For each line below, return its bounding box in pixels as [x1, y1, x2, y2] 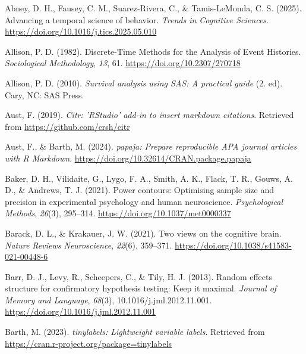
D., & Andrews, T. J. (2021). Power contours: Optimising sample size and [5, 184, 274, 196]
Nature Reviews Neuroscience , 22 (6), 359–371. [5, 238, 172, 251]
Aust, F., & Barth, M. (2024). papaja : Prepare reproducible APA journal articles [5, 140, 297, 153]
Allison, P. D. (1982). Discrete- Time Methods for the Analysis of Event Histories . [5, 45, 301, 57]
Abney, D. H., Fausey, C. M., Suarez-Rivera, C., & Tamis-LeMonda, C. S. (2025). [5, 2, 302, 14]
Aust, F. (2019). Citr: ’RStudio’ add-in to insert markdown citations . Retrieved [5, 108, 294, 121]
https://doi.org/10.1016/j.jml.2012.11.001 [5, 305, 156, 318]
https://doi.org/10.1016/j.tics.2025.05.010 [5, 25, 157, 38]
